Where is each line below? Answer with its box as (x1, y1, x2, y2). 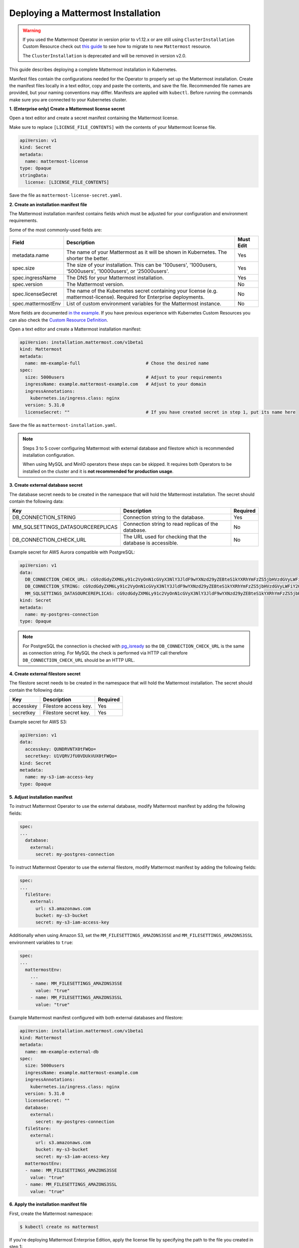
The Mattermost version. (66, 281, 125, 288)
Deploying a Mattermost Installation (9, 7, 161, 18)
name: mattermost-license (25, 159, 88, 164)
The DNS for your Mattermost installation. (66, 275, 164, 282)
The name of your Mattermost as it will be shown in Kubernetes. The (66, 249, 227, 256)
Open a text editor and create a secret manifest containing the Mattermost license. (9, 115, 179, 121)
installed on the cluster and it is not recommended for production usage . (22, 468, 174, 474)
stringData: (19, 172, 49, 178)
